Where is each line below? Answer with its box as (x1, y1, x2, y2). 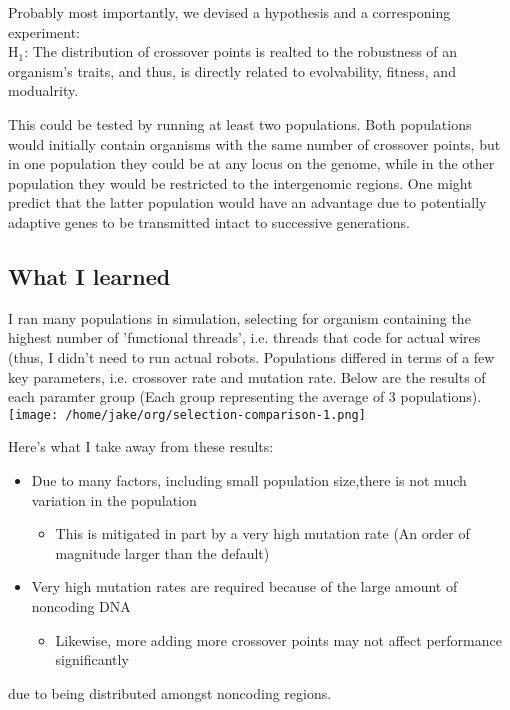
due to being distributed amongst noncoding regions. (8, 682, 332, 703)
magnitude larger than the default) (55, 542, 270, 563)
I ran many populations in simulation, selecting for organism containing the (8, 307, 471, 328)
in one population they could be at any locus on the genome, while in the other (8, 153, 495, 174)
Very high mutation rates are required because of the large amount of (31, 576, 458, 597)
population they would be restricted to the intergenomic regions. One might (8, 172, 473, 193)
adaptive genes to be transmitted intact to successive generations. (8, 211, 410, 232)
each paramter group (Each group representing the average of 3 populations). (8, 386, 482, 407)
